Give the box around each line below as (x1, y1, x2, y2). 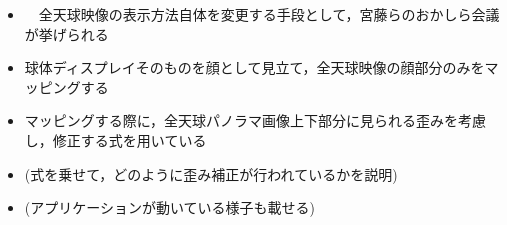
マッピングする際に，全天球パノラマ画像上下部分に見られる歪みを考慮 (24, 110, 487, 131)
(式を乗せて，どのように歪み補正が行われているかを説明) (24, 163, 398, 184)
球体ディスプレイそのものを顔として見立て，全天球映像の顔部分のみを (24, 57, 485, 78)
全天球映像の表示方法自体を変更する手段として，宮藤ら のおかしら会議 (38, 4, 500, 24)
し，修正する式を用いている (24, 129, 207, 150)
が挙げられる (24, 23, 109, 44)
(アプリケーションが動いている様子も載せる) (24, 197, 315, 218)
